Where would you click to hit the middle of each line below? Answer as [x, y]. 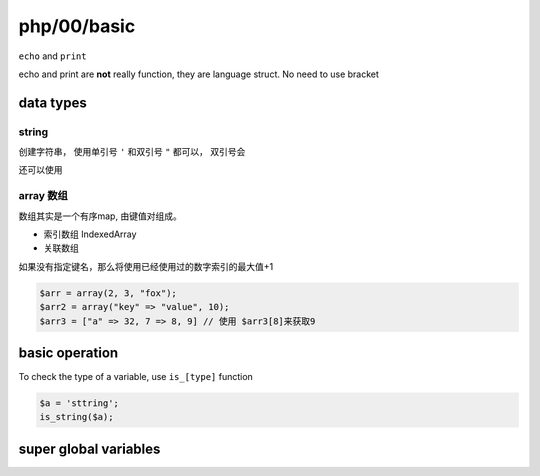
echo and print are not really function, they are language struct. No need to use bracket [199, 74]
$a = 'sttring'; [79, 403]
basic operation [68, 352]
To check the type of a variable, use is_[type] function [136, 377]
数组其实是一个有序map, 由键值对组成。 [100, 216]
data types [52, 102]
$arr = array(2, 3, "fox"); [108, 293]
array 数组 [43, 196]
